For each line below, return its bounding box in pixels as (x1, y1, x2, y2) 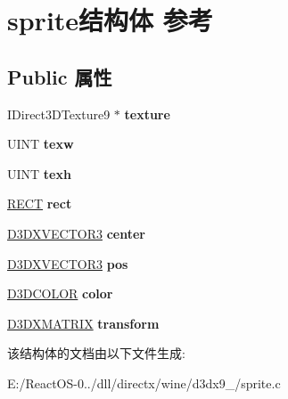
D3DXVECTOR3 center (7, 224, 145, 242)
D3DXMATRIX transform (7, 313, 160, 332)
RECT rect (7, 194, 72, 213)
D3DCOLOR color (7, 284, 113, 303)
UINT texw (7, 134, 74, 153)
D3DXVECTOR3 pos (7, 254, 128, 273)
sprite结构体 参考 (7, 2, 213, 38)
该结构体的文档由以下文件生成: (7, 344, 185, 362)
